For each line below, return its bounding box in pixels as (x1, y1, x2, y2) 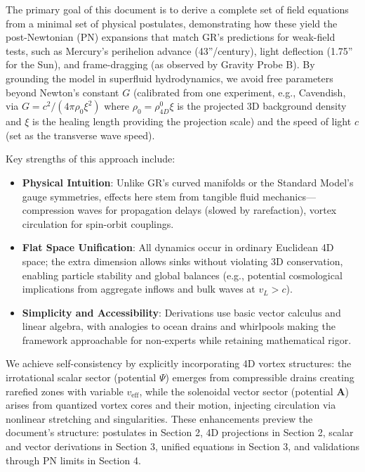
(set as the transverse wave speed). (6, 127, 155, 142)
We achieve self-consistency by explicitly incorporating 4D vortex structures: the (6, 356, 352, 371)
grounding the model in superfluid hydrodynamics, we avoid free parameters (6, 70, 333, 85)
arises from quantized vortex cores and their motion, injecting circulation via (6, 397, 336, 412)
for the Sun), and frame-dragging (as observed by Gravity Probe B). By (6, 57, 315, 72)
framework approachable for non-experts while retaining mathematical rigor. (22, 332, 352, 347)
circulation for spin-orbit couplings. (22, 216, 174, 231)
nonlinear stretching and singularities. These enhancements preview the (6, 411, 313, 426)
